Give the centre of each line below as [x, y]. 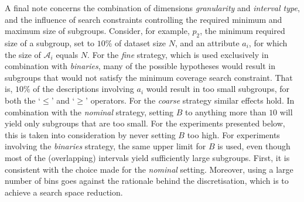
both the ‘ [23, 100]
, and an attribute [207, 42]
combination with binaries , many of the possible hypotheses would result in [140, 66]
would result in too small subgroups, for [218, 89]
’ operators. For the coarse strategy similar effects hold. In [190, 100]
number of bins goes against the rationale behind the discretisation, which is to [147, 181]
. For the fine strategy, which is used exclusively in [178, 54]
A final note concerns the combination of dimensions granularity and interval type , [152, 8]
